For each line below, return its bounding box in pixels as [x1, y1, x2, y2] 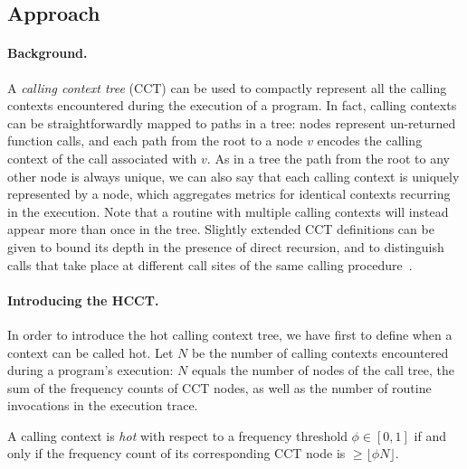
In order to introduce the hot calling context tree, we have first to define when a [7, 324, 453, 343]
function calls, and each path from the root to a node [7, 131, 303, 150]
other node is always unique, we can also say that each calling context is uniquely [7, 166, 460, 185]
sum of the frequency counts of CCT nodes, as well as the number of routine [7, 378, 432, 397]
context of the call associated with [7, 148, 197, 167]
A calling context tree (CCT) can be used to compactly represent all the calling [7, 78, 447, 97]
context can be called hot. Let [7, 342, 174, 361]
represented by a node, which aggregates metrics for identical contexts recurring [7, 184, 451, 203]
